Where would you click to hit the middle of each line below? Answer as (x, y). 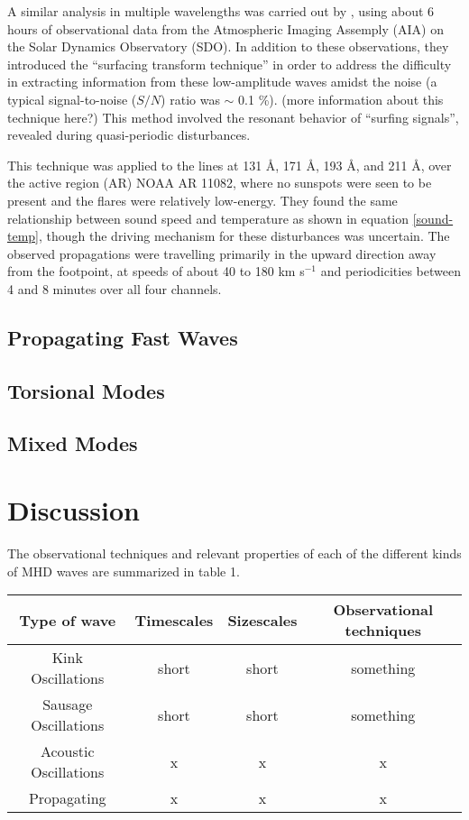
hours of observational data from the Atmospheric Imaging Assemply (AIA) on (225, 28)
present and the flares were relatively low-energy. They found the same (202, 200)
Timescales (174, 620)
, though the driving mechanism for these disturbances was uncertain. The (244, 236)
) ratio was (190, 99)
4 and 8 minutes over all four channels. (115, 288)
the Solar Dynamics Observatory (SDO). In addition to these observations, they (228, 46)
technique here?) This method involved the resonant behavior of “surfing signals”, (233, 117)
